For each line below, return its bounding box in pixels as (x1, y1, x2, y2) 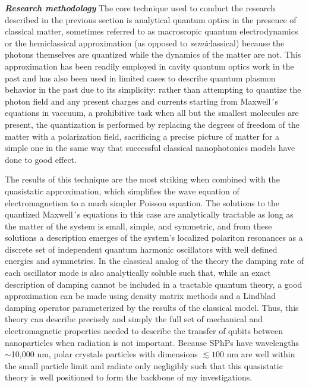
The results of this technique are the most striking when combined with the (5, 173, 280, 185)
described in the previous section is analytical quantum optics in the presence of (5, 13, 297, 26)
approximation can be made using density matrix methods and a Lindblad (5, 290, 276, 302)
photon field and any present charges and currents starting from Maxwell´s (5, 95, 278, 107)
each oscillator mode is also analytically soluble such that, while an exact (5, 266, 271, 279)
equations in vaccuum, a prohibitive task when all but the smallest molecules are (5, 106, 299, 119)
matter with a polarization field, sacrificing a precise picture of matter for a (5, 130, 280, 142)
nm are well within (226, 348, 295, 360)
